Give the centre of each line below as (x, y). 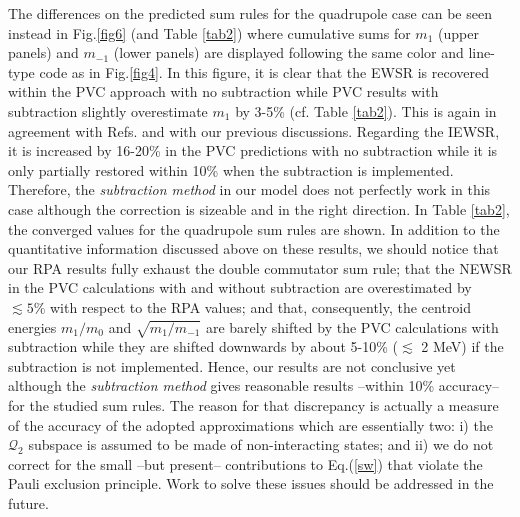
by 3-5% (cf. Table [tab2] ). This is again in (366, 110)
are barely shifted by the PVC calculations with (352, 326)
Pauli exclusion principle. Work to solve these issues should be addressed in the (251, 483)
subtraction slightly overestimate (108, 110)
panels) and (43, 52)
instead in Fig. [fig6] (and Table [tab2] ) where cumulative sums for (209, 32)
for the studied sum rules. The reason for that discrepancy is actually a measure (253, 405)
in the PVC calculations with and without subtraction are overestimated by (240, 287)
